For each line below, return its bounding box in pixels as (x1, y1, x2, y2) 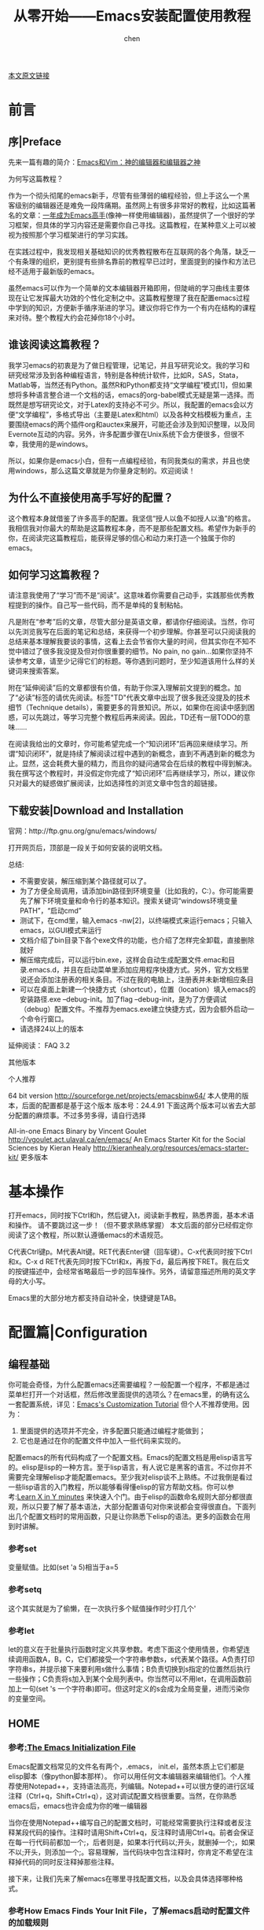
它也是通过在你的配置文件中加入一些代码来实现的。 (19, 1436, 185, 1446)
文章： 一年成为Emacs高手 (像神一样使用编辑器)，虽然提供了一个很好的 (21, 210, 249, 220)
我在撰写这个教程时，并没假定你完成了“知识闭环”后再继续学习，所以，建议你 (8, 769, 255, 778)
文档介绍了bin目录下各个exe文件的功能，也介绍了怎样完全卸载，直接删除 (19, 935, 255, 945)
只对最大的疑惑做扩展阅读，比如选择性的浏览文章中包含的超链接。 (8, 779, 222, 788)
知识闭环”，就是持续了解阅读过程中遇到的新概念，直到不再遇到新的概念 (18, 749, 249, 758)
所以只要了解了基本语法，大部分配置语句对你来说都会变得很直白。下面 (21, 1502, 249, 1512)
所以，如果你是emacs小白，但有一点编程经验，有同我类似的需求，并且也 (8, 456, 244, 465)
